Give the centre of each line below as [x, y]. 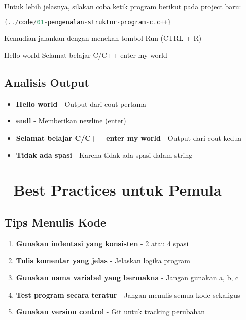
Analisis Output [47, 83]
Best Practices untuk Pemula [117, 190]
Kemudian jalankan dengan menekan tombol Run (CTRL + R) [103, 38]
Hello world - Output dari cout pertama [81, 103]
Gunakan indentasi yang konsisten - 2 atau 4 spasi [102, 243]
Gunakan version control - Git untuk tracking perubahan [111, 312]
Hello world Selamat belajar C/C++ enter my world [86, 55]
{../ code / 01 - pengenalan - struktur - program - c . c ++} [88, 22]
